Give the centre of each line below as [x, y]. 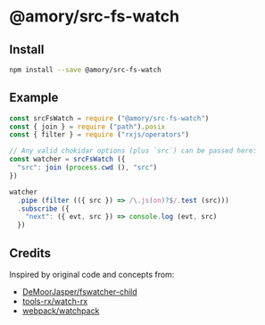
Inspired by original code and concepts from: [92, 275]
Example [34, 98]
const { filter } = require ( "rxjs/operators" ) [99, 135]
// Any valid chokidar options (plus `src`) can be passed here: [133, 151]
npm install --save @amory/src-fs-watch [86, 70]
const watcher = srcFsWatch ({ [67, 159]
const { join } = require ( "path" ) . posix [87, 127]
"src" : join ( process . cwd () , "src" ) [87, 168]
